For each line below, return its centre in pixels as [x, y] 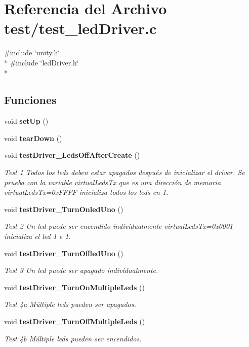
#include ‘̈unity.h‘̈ [32, 53]
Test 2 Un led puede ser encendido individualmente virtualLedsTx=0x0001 [119, 226]
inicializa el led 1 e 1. [37, 236]
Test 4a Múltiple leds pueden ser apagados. [70, 304]
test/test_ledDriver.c [80, 28]
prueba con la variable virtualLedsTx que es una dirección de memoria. [114, 182]
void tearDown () [33, 138]
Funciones [30, 100]
